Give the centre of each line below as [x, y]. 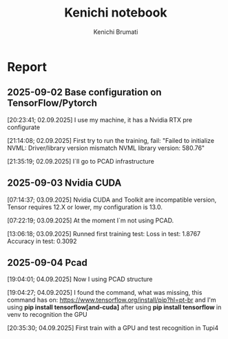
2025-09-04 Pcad [47, 263]
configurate [23, 127]
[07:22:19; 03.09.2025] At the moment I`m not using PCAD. [91, 220]
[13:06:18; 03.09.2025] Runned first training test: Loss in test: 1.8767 [104, 233]
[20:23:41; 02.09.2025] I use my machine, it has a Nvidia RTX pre [100, 119]
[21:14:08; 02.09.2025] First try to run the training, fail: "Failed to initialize [111, 140]
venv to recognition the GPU [47, 315]
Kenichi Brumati [116, 32]
